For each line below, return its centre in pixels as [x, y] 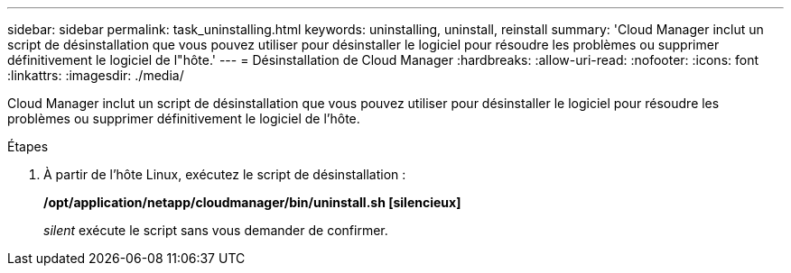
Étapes [28, 146]
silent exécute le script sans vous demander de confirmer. [216, 230]
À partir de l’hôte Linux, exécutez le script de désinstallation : [225, 174]
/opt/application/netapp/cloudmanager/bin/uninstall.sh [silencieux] [252, 202]
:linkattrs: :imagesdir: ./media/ [96, 75]
